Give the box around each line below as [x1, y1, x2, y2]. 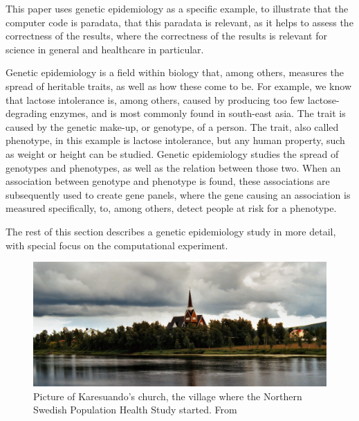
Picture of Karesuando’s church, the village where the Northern [33, 388, 302, 403]
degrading [6, 106, 47, 120]
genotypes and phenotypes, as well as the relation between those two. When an [6, 160, 341, 174]
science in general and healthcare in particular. [6, 42, 204, 56]
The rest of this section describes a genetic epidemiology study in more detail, [6, 224, 336, 238]
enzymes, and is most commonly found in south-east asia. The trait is [50, 106, 346, 120]
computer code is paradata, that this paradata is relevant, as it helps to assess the [6, 15, 353, 29]
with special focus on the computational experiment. [6, 238, 228, 252]
